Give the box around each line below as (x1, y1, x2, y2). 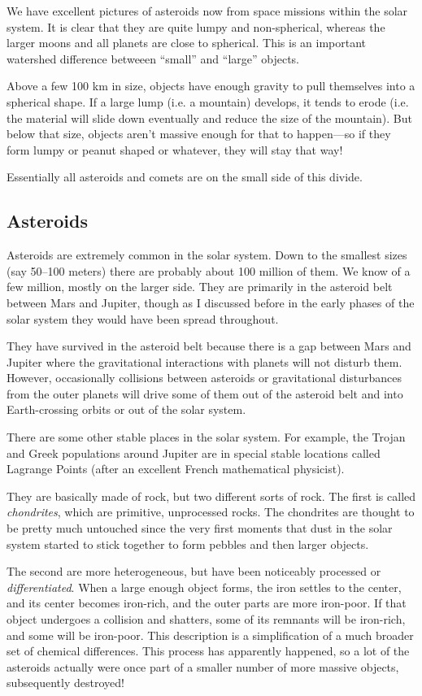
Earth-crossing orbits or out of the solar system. (7, 401, 246, 418)
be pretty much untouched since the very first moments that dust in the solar (7, 520, 393, 537)
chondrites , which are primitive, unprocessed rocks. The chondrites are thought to (7, 503, 415, 520)
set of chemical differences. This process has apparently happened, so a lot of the (7, 642, 410, 659)
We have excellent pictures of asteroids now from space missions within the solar (7, 2, 408, 19)
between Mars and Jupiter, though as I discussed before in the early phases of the (7, 294, 415, 311)
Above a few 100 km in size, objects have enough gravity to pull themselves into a (7, 77, 415, 94)
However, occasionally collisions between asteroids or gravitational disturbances (7, 369, 402, 386)
